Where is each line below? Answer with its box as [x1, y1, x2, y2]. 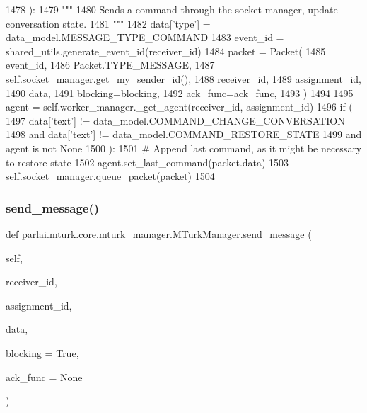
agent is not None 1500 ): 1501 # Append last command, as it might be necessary [6, 140, 362, 155]
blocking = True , [6, 345, 79, 360]
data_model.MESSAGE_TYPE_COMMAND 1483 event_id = [6, 30, 284, 45]
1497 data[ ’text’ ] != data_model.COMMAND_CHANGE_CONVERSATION [6, 113, 345, 128]
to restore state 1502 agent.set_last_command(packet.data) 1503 [6, 154, 289, 169]
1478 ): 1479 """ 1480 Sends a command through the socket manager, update [6, 2, 338, 16]
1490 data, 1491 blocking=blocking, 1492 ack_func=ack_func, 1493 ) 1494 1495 [6, 85, 354, 100]
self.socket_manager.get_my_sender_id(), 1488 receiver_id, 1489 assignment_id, [6, 71, 361, 86]
